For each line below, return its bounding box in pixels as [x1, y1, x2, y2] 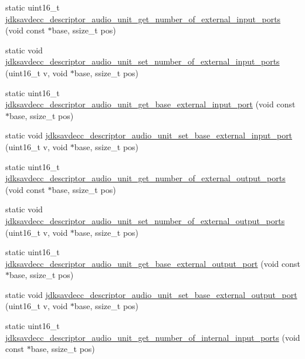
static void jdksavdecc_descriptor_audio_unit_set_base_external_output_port [5, 288, 297, 300]
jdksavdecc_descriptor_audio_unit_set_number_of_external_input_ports [5, 55, 280, 67]
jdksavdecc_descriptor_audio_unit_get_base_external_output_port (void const [5, 257, 300, 269]
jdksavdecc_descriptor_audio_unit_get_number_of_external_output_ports [5, 172, 286, 184]
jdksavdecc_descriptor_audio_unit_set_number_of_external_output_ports [5, 214, 285, 226]
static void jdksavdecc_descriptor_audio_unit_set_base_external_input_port [5, 129, 293, 141]
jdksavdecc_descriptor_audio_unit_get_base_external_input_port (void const [5, 98, 296, 110]
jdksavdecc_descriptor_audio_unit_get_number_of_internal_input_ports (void [5, 331, 300, 343]
